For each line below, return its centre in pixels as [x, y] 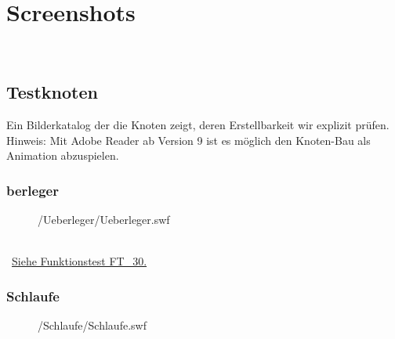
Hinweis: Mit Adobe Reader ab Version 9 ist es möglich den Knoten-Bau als [188, 140]
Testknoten [52, 92]
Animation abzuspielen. [63, 155]
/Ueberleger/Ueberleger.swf [104, 219]
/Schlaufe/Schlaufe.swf [92, 325]
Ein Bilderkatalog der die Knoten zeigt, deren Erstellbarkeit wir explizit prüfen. [198, 124]
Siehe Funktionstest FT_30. [80, 261]
